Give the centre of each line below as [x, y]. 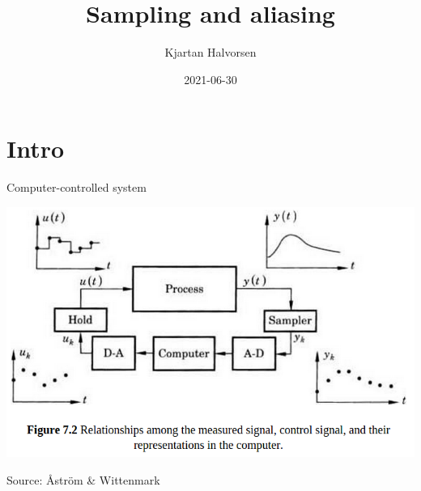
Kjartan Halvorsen [210, 52]
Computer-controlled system [77, 187]
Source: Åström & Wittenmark [83, 479]
